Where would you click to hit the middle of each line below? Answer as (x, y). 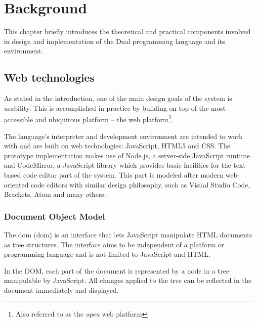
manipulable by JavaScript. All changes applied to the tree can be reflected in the (128, 280)
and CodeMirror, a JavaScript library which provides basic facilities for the (118, 165)
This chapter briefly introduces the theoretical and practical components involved (127, 31)
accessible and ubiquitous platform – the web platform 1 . (89, 118)
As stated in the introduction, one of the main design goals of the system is (118, 98)
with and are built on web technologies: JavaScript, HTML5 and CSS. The (117, 146)
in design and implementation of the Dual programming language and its (115, 41)
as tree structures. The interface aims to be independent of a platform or (114, 244)
